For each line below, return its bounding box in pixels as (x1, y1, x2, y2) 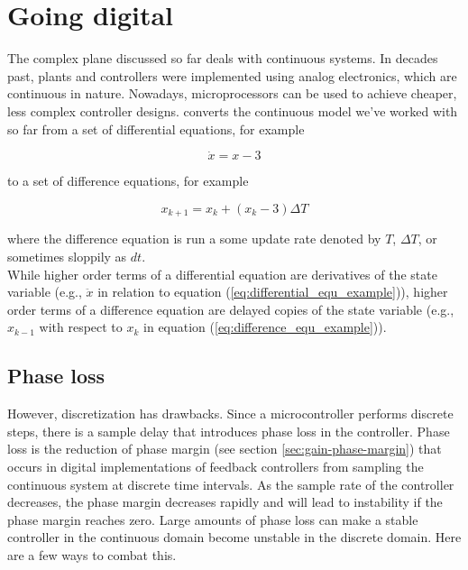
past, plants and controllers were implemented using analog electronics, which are (7, 66, 457, 85)
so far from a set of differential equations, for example (7, 119, 305, 138)
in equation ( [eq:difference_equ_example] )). (143, 317, 387, 336)
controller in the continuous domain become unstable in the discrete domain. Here (7, 528, 462, 547)
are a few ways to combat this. (7, 545, 177, 564)
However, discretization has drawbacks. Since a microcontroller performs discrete (7, 404, 454, 423)
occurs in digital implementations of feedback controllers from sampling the (7, 456, 424, 475)
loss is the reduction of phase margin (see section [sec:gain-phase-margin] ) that (7, 439, 442, 458)
